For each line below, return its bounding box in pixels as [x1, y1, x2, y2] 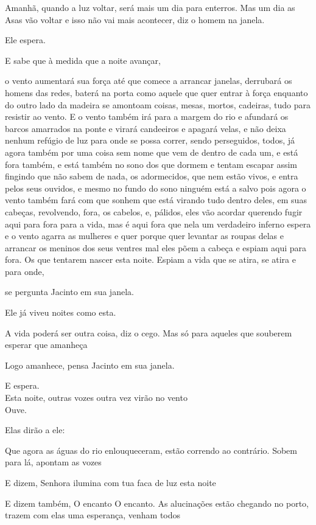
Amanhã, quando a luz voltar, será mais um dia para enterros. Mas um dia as [5, 1, 295, 13]
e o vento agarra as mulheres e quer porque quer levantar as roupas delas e [5, 229, 284, 242]
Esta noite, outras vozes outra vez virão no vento [5, 391, 188, 404]
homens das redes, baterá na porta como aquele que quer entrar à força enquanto [5, 86, 308, 99]
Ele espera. [5, 33, 46, 46]
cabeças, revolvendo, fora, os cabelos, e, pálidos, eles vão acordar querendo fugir [5, 205, 303, 218]
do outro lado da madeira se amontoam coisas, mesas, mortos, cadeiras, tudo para [5, 98, 311, 111]
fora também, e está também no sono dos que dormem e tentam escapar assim [5, 158, 297, 170]
